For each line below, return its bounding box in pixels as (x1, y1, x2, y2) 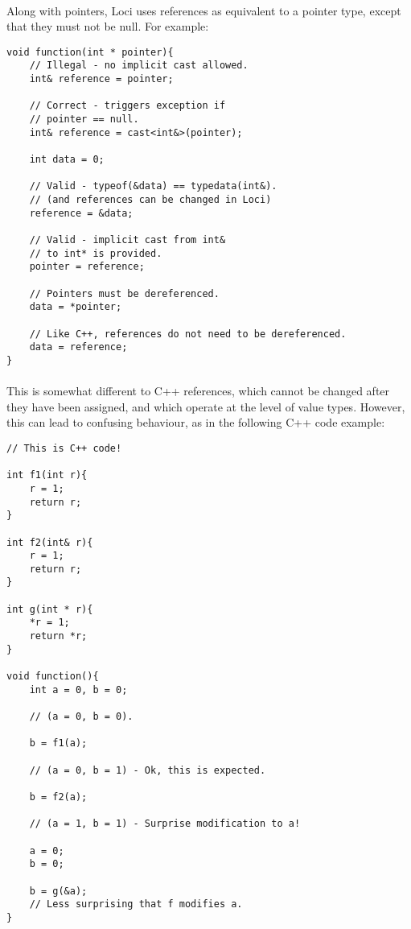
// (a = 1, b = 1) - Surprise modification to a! (29, 818, 301, 830)
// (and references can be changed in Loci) (29, 194, 272, 205)
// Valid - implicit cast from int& (29, 233, 226, 246)
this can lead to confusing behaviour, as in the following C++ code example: (6, 414, 385, 431)
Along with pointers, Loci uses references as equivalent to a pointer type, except (6, 2, 401, 19)
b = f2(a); (29, 791, 88, 803)
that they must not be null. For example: (6, 18, 209, 35)
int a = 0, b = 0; (29, 683, 128, 696)
